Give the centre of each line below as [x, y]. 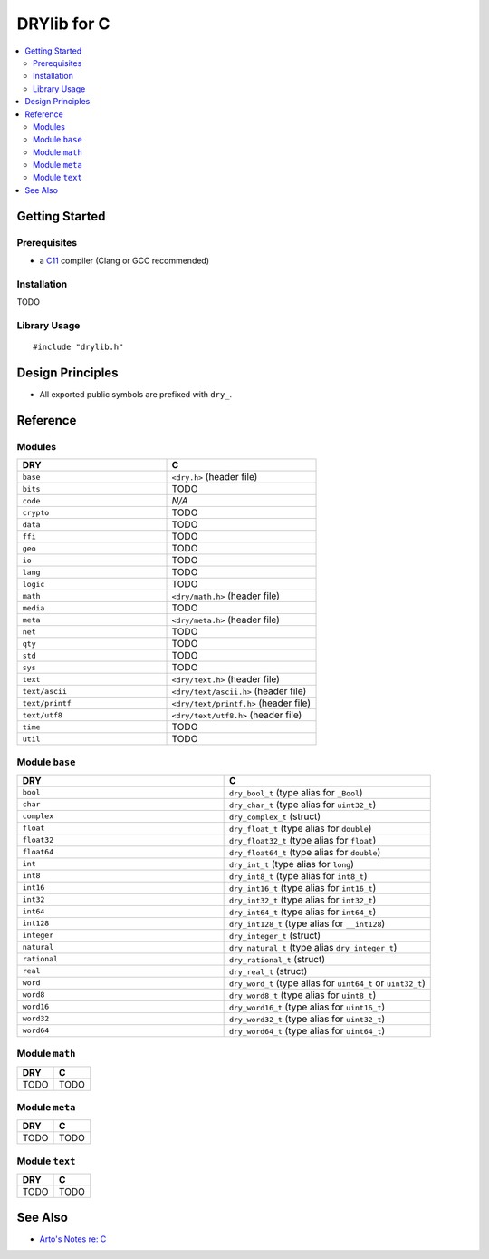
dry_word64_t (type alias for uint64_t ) [307, 1030]
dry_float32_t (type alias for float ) [302, 840]
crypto [36, 512]
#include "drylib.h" [78, 347]
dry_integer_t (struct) [275, 935]
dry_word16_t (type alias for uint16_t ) [307, 1007]
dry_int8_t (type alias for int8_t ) [298, 875]
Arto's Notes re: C [73, 1239]
